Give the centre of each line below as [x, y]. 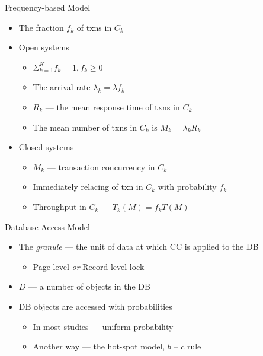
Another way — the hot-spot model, [99, 346]
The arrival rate [62, 87]
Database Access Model [47, 226]
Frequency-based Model [48, 7]
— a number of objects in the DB [89, 286]
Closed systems [46, 147]
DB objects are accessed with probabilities [95, 306]
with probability [187, 187]
